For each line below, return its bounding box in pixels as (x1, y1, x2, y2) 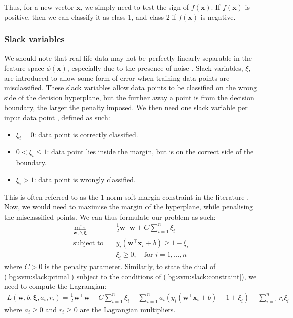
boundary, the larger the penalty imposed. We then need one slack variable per (4, 102, 248, 113)
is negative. (200, 11, 236, 22)
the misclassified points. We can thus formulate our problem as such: (4, 211, 216, 222)
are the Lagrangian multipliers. (80, 304, 176, 314)
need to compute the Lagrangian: (4, 281, 107, 291)
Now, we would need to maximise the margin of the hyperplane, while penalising (4, 201, 253, 212)
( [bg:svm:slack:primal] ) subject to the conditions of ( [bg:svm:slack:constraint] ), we (4, 271, 257, 281)
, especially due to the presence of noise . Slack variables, (67, 63, 243, 73)
